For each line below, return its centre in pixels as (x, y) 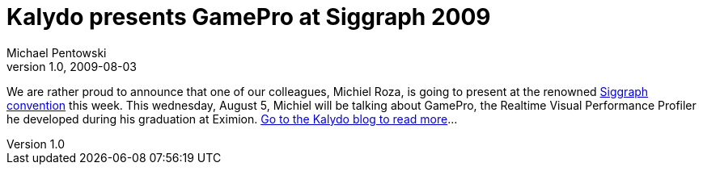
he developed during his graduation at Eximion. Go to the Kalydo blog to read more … (232, 119)
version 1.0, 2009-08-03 (72, 66)
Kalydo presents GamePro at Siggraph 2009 (249, 17)
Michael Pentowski (57, 52)
